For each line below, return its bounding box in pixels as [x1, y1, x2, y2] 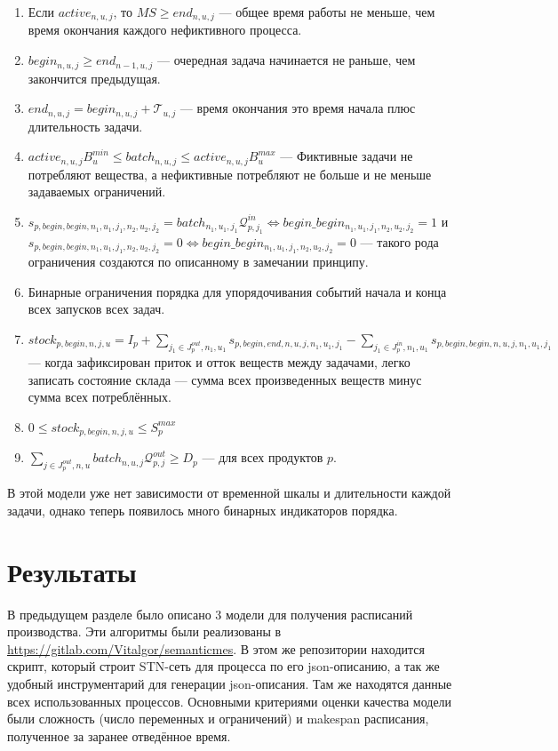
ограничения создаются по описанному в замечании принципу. [28, 252, 369, 270]
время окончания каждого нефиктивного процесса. [28, 20, 302, 39]
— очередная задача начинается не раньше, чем [157, 51, 416, 69]
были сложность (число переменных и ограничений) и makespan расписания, [7, 709, 429, 728]
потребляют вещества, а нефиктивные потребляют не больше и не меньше [28, 164, 432, 183]
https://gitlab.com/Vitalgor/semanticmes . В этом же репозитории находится [7, 639, 425, 658]
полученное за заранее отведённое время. [7, 726, 231, 745]
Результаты [7, 553, 137, 589]
